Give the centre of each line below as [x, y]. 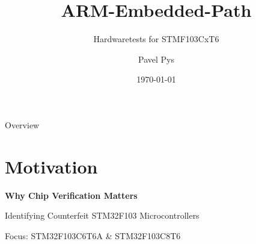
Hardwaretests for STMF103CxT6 [156, 39]
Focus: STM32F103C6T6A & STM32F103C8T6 [93, 235]
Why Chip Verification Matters [71, 195]
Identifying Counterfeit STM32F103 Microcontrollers [102, 215]
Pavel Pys [156, 59]
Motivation [51, 166]
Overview [22, 124]
